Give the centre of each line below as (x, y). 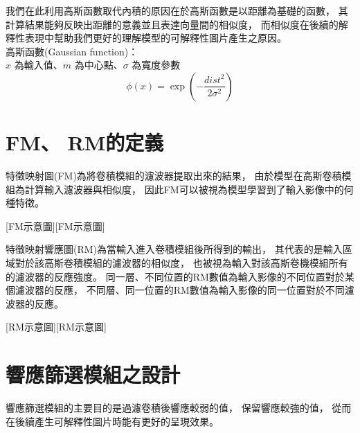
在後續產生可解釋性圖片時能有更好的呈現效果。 (112, 421)
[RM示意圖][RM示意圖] (56, 327)
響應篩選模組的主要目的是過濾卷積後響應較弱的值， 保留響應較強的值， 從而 (179, 408)
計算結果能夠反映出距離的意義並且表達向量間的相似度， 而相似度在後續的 (172, 24)
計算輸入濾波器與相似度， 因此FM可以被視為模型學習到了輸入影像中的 (184, 189)
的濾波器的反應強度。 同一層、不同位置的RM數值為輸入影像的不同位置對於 (175, 276)
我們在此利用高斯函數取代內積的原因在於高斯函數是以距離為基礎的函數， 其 (177, 10)
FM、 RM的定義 (85, 142)
